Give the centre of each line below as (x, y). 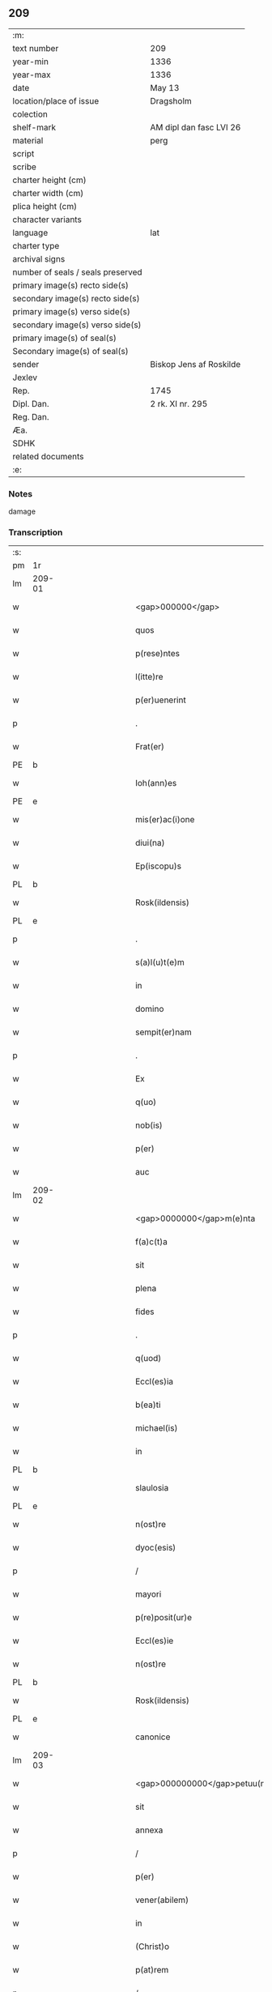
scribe (24, 167)
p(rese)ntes (157, 654)
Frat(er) (149, 747)
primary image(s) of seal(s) (65, 338)
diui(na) (150, 843)
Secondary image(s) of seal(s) (70, 351)
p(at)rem (152, 1970)
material (28, 140)
